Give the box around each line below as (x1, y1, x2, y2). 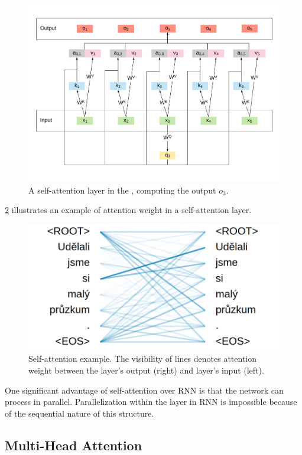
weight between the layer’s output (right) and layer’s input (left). (28, 364, 264, 376)
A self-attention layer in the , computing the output (28, 184, 216, 196)
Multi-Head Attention (5, 436, 142, 454)
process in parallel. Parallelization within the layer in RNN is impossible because (5, 395, 297, 408)
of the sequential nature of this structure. (5, 407, 154, 419)
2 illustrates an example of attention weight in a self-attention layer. (5, 204, 252, 216)
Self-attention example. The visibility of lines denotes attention (28, 352, 257, 365)
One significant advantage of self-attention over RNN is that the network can (5, 384, 284, 396)
